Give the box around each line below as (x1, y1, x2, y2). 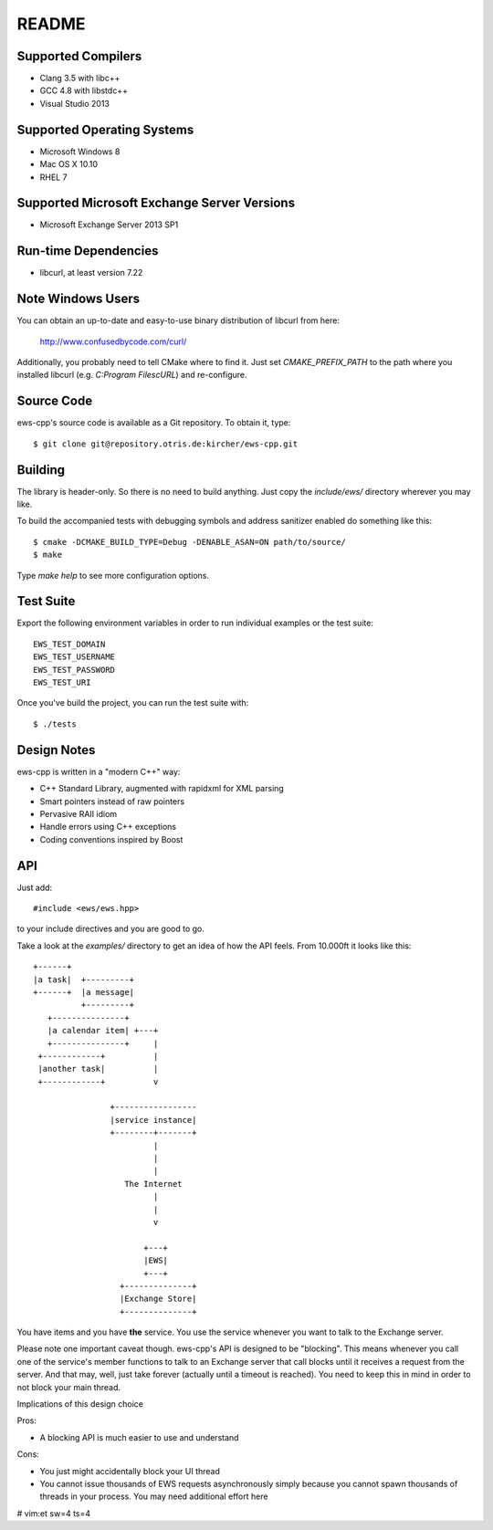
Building (16, 462, 66, 477)
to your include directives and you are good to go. (16, 923, 205, 935)
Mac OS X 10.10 (39, 159, 99, 170)
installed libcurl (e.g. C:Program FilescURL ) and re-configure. (16, 370, 247, 381)
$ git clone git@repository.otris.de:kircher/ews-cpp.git (33, 438, 299, 449)
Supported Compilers (16, 48, 142, 64)
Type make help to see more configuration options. (16, 570, 210, 581)
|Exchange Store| (119, 1294, 197, 1305)
